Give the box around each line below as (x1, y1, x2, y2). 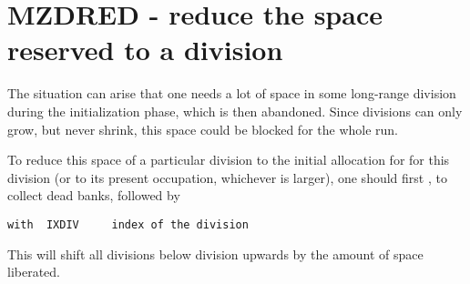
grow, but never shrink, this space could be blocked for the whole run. (7, 119, 399, 138)
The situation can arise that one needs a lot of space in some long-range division (7, 84, 456, 103)
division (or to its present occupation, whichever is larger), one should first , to (7, 167, 447, 187)
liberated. (7, 262, 61, 281)
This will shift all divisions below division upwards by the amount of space (7, 244, 424, 263)
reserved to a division (7, 31, 283, 68)
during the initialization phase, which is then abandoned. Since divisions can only (7, 101, 463, 120)
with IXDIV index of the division (7, 218, 249, 231)
